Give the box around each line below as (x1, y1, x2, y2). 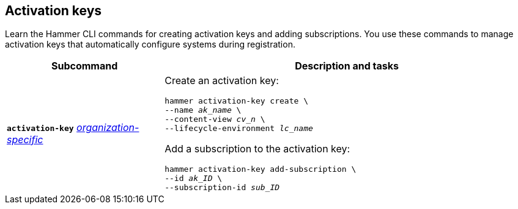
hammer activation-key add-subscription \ (165, 165, 357, 174)
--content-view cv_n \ (165, 115, 265, 124)
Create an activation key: (165, 74, 279, 87)
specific (7, 133, 43, 146)
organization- (76, 121, 139, 133)
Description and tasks (295, 60, 399, 73)
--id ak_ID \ (165, 174, 223, 183)
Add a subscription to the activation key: (165, 143, 350, 155)
